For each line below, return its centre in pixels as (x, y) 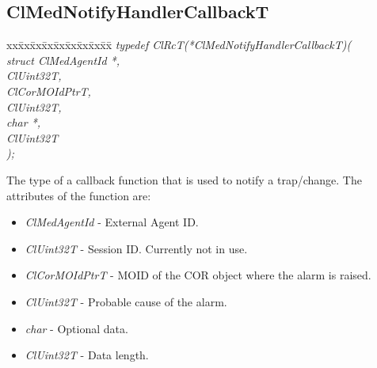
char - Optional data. (76, 328)
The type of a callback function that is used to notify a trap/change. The (184, 179)
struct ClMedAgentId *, (63, 60)
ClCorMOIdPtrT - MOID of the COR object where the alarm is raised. (198, 275)
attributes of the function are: (79, 195)
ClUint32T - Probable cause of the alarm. (126, 301)
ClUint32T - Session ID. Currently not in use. (136, 248)
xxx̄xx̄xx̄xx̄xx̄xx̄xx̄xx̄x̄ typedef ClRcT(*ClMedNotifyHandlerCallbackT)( (179, 45)
